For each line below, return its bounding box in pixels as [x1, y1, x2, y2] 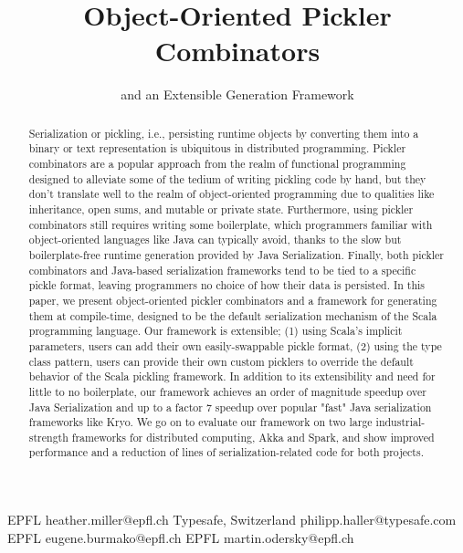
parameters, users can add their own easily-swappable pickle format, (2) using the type [28, 338, 442, 353]
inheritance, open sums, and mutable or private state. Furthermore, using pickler [28, 201, 414, 216]
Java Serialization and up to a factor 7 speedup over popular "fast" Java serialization [28, 399, 432, 414]
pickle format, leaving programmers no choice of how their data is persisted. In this [28, 277, 425, 293]
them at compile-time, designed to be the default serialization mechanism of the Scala [28, 308, 437, 323]
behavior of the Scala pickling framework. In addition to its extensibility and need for [28, 369, 436, 384]
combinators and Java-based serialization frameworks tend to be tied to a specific [28, 262, 416, 277]
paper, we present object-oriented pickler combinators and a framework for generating [28, 292, 437, 308]
